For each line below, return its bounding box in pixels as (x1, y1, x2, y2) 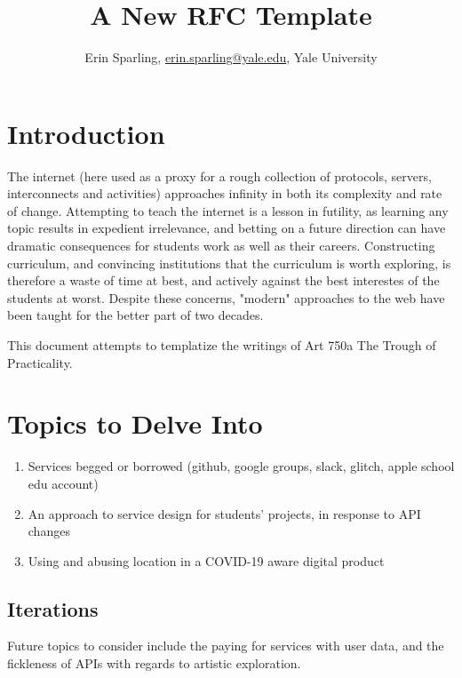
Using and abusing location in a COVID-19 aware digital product (28, 551, 385, 570)
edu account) (28, 474, 99, 492)
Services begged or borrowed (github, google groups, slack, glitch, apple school (28, 457, 455, 475)
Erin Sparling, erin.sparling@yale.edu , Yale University (84, 48, 378, 67)
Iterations (7, 594, 99, 622)
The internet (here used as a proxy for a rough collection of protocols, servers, (7, 166, 432, 185)
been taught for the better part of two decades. (7, 306, 264, 324)
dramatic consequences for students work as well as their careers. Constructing (7, 236, 435, 255)
